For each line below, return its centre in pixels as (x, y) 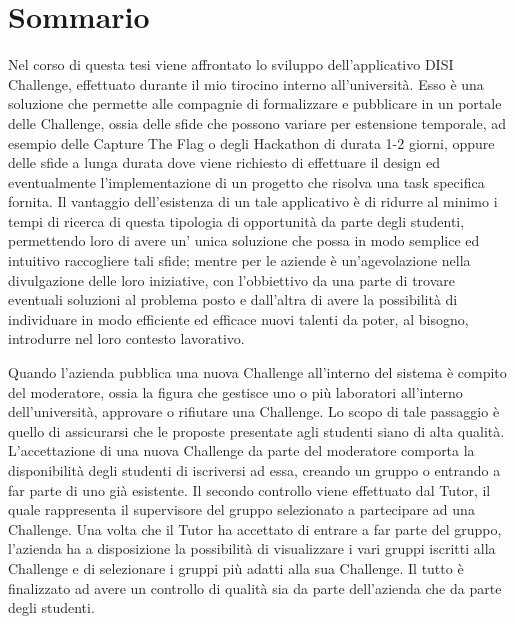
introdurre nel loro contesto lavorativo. (126, 338)
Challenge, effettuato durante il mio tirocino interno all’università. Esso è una (246, 83)
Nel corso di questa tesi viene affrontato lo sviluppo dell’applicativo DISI (231, 64)
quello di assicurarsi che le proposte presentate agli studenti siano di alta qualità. (256, 430)
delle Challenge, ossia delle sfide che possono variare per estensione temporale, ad (257, 122)
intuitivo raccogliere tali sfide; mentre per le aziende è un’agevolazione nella (239, 260)
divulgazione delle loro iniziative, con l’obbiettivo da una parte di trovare (232, 279)
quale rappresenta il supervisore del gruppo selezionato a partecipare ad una (241, 509)
